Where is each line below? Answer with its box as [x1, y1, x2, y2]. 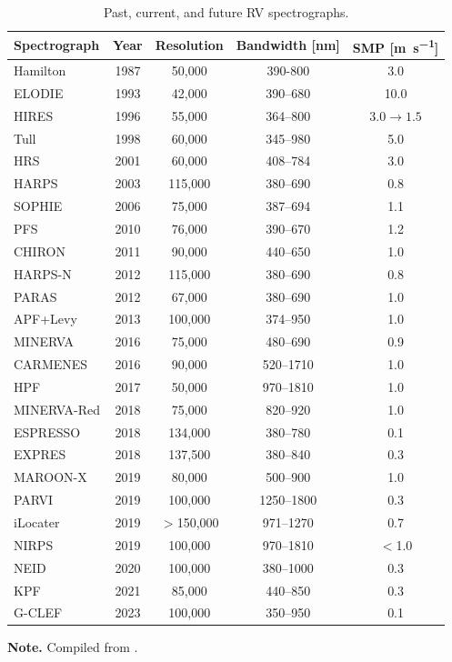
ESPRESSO [14, 422, 81, 441]
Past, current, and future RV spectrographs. [103, 3, 349, 21]
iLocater [14, 512, 60, 531]
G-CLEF [14, 603, 63, 622]
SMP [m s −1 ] [352, 35, 439, 56]
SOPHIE [14, 196, 63, 216]
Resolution [155, 35, 224, 55]
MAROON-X [14, 467, 87, 486]
